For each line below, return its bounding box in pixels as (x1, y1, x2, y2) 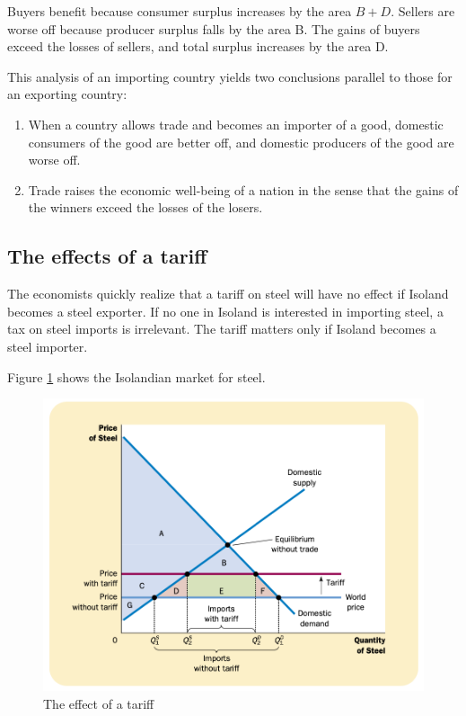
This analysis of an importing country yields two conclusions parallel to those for (7, 67, 453, 85)
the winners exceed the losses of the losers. (28, 198, 263, 217)
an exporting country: (7, 85, 127, 103)
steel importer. (7, 336, 88, 355)
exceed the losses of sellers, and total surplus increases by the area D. (7, 37, 389, 56)
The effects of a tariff (7, 242, 207, 270)
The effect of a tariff (43, 694, 154, 712)
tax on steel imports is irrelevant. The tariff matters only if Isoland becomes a (7, 319, 436, 338)
